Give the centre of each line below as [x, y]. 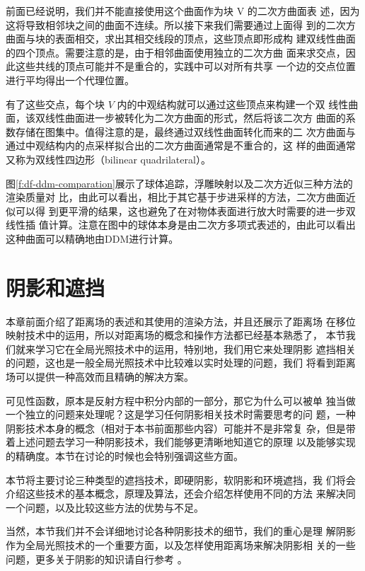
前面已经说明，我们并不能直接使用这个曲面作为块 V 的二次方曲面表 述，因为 [183, 11]
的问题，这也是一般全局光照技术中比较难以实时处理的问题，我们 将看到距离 [181, 363]
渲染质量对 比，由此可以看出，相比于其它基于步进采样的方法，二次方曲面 [176, 197]
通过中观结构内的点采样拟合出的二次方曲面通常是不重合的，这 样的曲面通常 [181, 145]
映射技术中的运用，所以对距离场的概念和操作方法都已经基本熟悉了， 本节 [176, 335]
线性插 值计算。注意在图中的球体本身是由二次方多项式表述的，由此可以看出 [181, 225]
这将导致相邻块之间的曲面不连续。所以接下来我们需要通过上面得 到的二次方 [181, 24]
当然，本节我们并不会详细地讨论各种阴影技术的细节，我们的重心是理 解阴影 [181, 531]
